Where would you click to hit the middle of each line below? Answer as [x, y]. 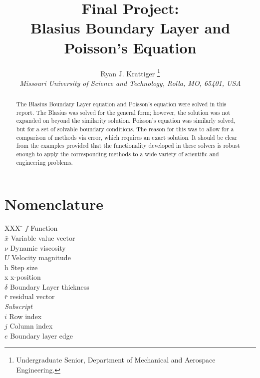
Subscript [18, 306]
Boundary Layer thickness [49, 286]
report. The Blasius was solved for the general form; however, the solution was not [123, 112]
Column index [31, 326]
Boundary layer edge [42, 335]
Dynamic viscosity [38, 247]
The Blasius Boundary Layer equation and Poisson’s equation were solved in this [121, 104]
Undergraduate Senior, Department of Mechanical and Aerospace [116, 360]
